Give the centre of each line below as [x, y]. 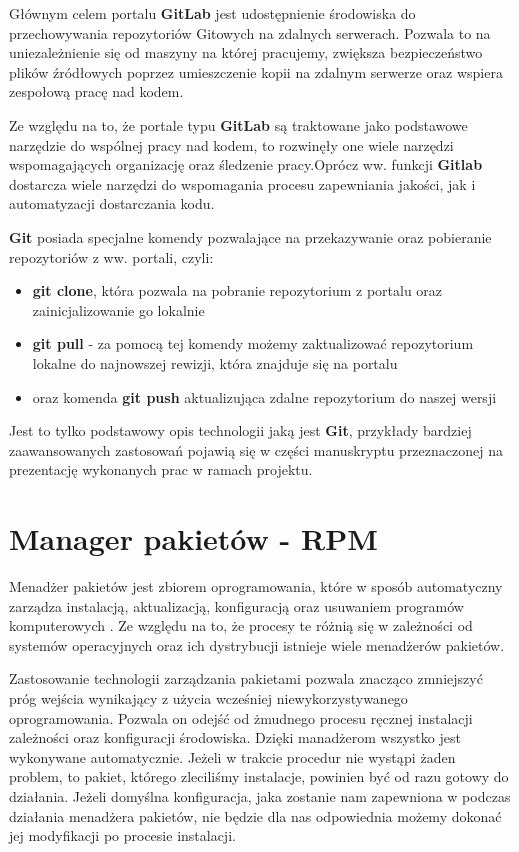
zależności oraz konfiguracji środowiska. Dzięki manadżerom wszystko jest [235, 737]
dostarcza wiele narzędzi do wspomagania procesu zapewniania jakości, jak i [242, 183]
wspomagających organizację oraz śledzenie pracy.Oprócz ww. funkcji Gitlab [246, 164]
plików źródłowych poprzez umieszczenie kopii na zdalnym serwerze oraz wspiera [256, 71]
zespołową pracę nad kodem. [96, 91]
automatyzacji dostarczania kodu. [112, 203]
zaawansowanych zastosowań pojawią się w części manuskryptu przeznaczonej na [256, 449]
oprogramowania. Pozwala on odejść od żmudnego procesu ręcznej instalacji [241, 717]
